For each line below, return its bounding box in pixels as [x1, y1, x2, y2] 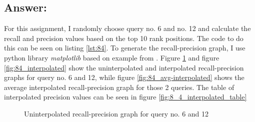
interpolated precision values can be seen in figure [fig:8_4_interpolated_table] [4, 91, 247, 102]
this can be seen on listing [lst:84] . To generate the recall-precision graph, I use [4, 42, 245, 53]
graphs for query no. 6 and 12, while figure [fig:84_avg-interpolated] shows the [4, 72, 244, 82]
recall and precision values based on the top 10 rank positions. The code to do [4, 32, 243, 43]
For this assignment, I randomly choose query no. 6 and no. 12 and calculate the [4, 23, 251, 33]
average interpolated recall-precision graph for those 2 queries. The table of [4, 81, 234, 92]
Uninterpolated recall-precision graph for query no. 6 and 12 [24, 108, 209, 118]
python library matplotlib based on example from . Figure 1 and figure [4, 52, 219, 62]
